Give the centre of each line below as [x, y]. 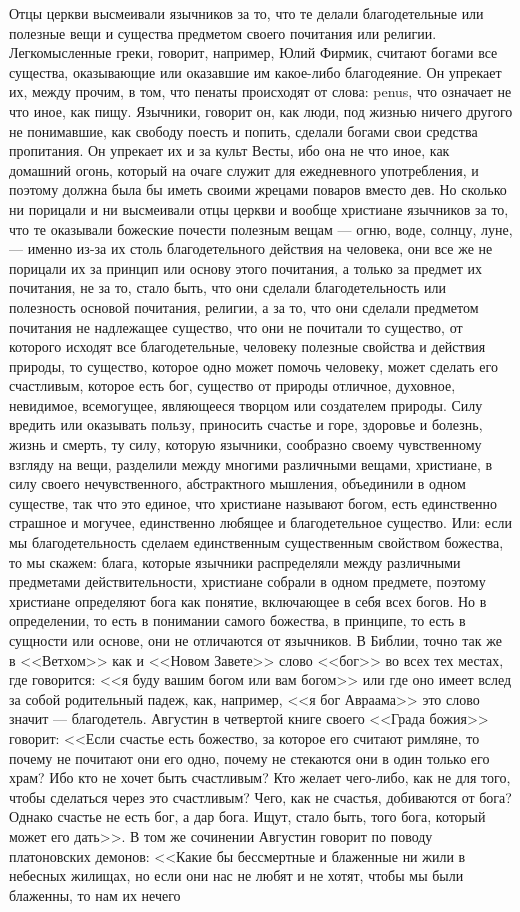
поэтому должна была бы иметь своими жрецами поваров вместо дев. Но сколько [258, 189]
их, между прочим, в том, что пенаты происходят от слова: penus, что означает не [260, 91]
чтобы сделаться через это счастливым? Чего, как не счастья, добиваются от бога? [260, 796]
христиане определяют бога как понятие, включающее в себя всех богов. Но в [248, 600]
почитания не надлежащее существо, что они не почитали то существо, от [236, 326]
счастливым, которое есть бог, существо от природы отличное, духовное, [232, 385]
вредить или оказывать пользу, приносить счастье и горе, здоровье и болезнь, [246, 424]
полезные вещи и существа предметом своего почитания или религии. [223, 32]
